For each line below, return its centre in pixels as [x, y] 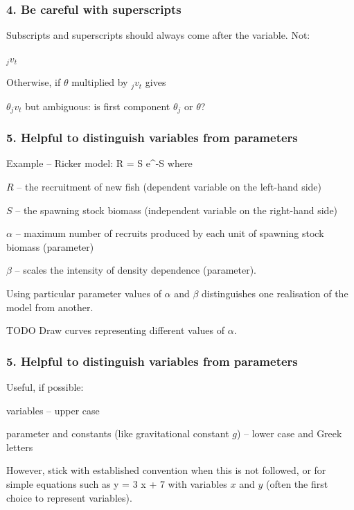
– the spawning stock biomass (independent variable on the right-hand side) [177, 210]
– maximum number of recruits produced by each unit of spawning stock [170, 233]
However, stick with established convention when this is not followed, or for [166, 470]
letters [20, 447]
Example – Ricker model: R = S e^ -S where [99, 163]
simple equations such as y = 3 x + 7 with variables [117, 483]
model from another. [50, 307]
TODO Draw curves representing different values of [116, 330]
